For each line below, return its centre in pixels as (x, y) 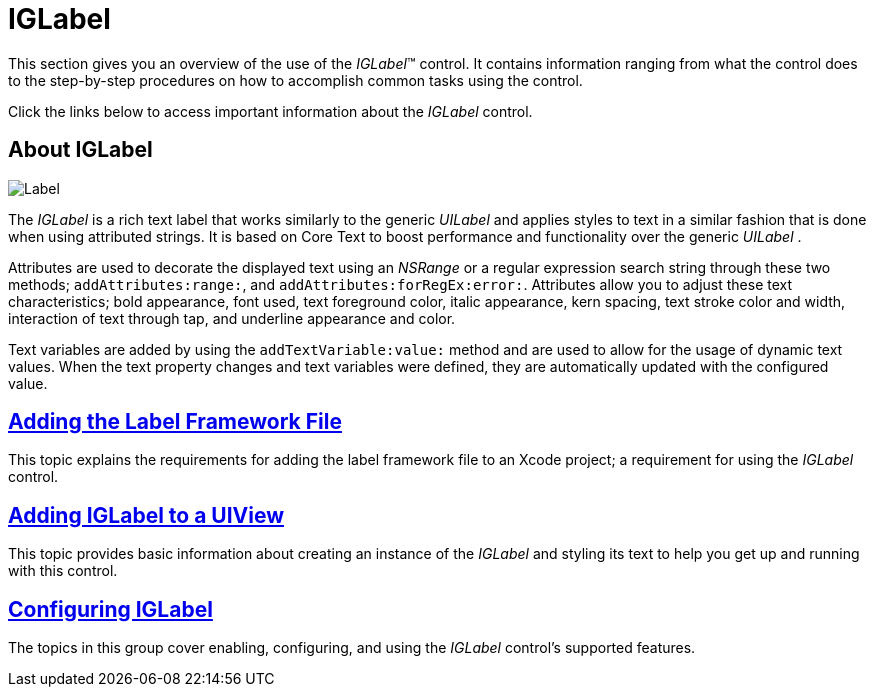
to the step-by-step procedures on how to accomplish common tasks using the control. (295, 80)
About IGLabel (80, 150)
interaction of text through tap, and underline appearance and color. (232, 318)
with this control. (63, 571)
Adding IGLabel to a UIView (146, 515)
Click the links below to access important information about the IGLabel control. (270, 111)
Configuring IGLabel (110, 609)
